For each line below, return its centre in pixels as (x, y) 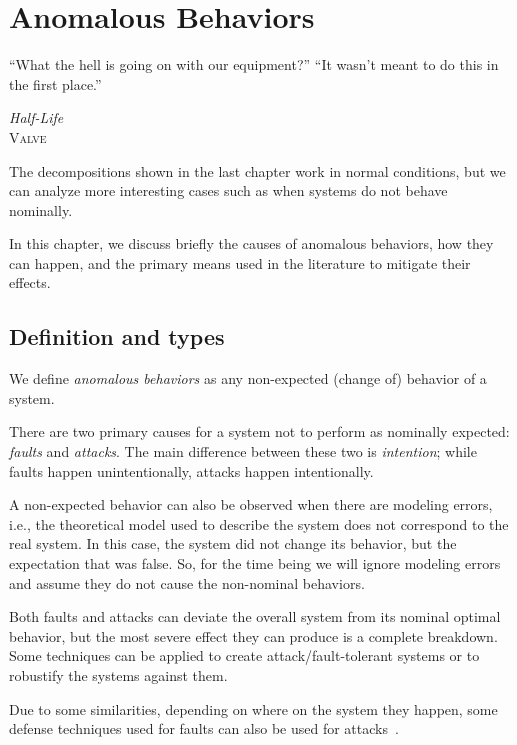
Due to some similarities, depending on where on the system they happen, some (253, 708)
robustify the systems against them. (118, 674)
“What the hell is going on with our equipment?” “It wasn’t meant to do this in (254, 64)
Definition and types (117, 336)
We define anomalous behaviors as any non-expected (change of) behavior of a (248, 378)
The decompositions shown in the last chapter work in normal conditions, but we (257, 170)
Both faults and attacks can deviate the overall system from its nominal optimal (255, 616)
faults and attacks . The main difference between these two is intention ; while (243, 451)
